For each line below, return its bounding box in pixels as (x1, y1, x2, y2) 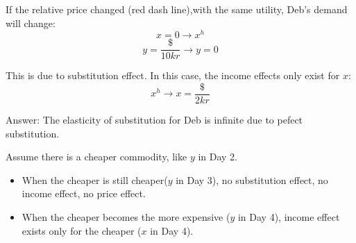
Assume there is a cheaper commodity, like (6, 149, 187, 164)
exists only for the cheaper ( (22, 223, 142, 237)
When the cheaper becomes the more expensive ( (22, 209, 230, 224)
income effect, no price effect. (22, 186, 146, 201)
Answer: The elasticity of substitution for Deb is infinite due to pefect (6, 112, 303, 126)
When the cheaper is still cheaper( (22, 172, 168, 187)
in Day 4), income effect (237, 209, 340, 224)
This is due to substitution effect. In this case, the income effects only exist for (6, 68, 340, 83)
